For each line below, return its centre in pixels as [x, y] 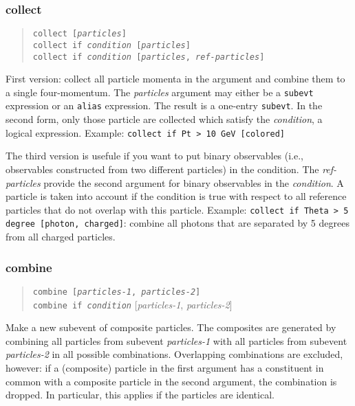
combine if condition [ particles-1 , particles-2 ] [132, 304]
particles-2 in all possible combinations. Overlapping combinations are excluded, [174, 354]
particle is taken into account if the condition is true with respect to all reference [176, 196]
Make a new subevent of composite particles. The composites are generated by [171, 327]
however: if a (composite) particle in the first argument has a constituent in [165, 367]
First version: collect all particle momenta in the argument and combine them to [175, 79]
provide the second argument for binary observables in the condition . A [194, 182]
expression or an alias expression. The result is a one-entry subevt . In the [164, 105]
